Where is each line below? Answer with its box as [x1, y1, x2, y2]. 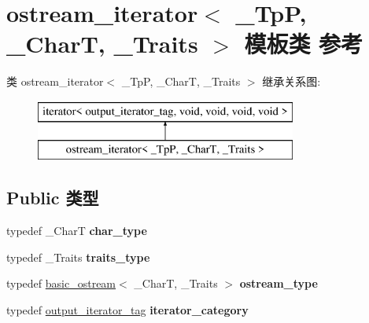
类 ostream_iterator [6, 73, 104, 90]
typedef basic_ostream [6, 275, 116, 292]
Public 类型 [6, 185, 99, 210]
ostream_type [239, 275, 318, 292]
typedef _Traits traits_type [6, 248, 150, 265]
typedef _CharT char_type [6, 222, 147, 239]
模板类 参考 [244, 28, 363, 60]
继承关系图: [262, 73, 321, 90]
